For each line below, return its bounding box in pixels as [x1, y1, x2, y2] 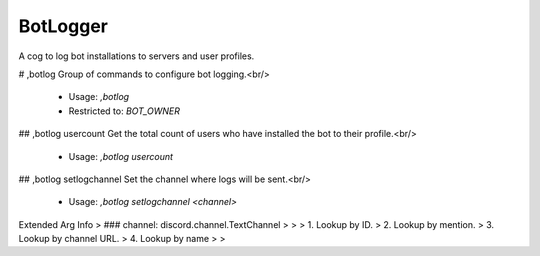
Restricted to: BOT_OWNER [68, 105, 180, 117]
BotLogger [18, 15, 109, 37]
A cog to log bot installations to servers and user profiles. [18, 50, 255, 62]
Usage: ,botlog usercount [68, 150, 174, 162]
